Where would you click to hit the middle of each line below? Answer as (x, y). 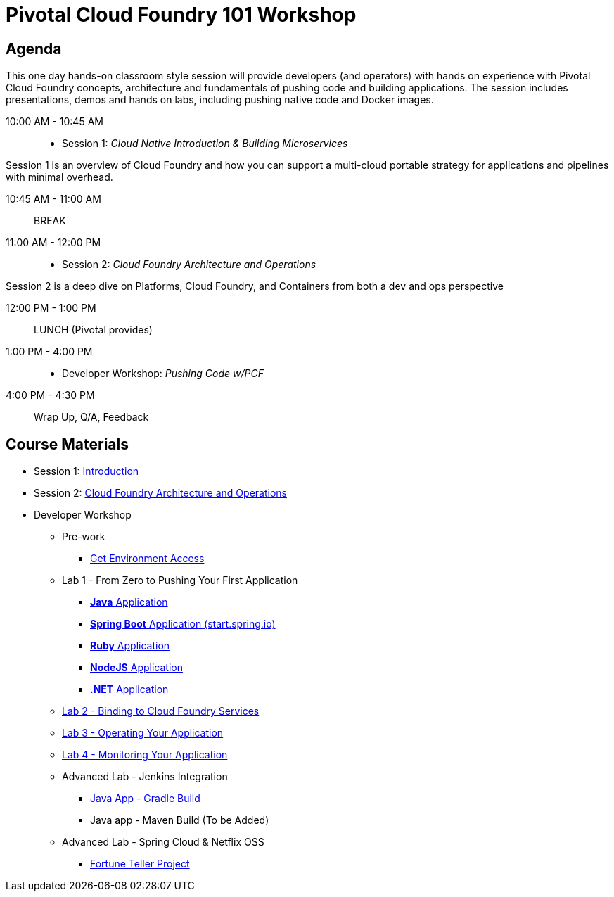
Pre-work (84, 537)
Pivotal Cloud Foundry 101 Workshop (181, 15)
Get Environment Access (147, 559)
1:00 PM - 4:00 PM (49, 352)
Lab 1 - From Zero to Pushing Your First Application (180, 580)
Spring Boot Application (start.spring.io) (183, 624)
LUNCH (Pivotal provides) (93, 330)
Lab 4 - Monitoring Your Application (145, 755)
